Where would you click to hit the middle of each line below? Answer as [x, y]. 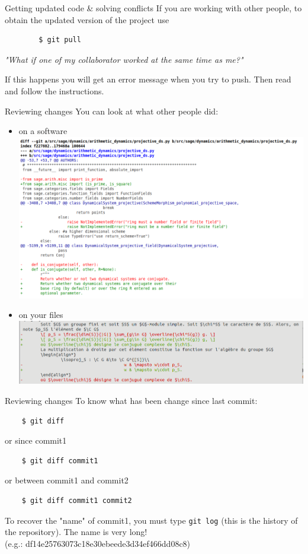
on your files [41, 315]
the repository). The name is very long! [76, 532]
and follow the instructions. [54, 90]
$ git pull [60, 40]
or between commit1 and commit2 [67, 480]
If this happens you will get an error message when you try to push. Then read [148, 79]
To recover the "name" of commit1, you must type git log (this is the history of [151, 520]
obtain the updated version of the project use [87, 19]
